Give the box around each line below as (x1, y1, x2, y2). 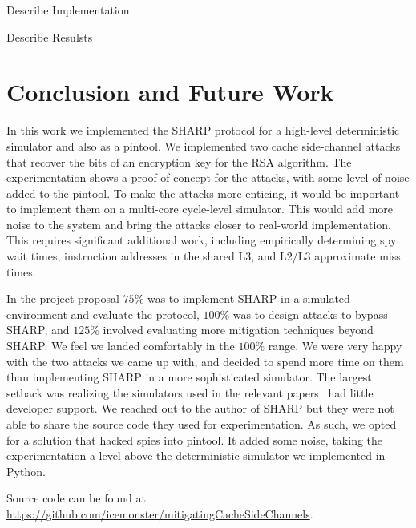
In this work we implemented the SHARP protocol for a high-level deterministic (6, 122, 400, 139)
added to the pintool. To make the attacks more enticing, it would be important (6, 184, 400, 201)
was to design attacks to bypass (232, 305, 388, 322)
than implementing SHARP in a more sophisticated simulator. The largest (6, 369, 372, 385)
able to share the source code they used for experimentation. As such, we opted (6, 416, 397, 432)
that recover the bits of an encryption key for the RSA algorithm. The (6, 153, 352, 170)
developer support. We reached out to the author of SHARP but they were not (6, 400, 394, 417)
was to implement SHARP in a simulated (147, 290, 350, 307)
